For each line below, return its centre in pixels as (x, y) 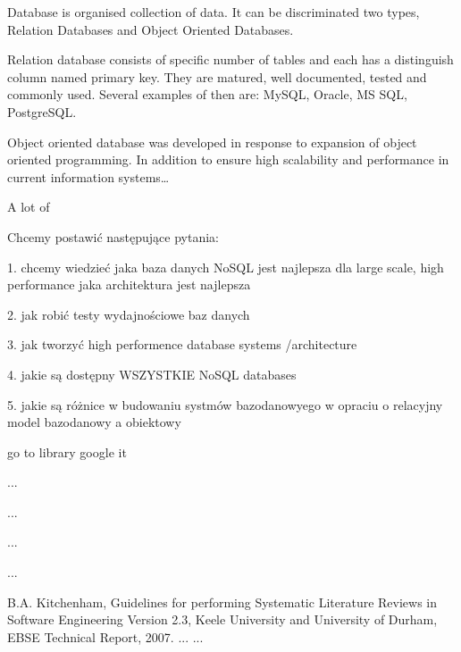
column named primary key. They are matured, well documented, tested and (217, 76)
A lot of (29, 207)
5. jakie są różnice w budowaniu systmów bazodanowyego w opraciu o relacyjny (225, 404)
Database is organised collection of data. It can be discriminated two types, (214, 12)
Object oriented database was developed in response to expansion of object (212, 142)
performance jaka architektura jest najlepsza (129, 284)
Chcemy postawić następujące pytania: (113, 236)
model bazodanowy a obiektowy (94, 422)
